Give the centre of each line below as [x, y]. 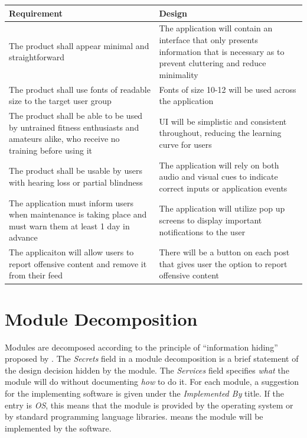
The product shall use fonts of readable [80, 89]
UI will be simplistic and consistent [223, 121]
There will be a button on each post [224, 252]
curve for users [185, 144]
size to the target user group [60, 101]
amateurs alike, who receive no [64, 139]
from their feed [36, 275]
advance [23, 237]
